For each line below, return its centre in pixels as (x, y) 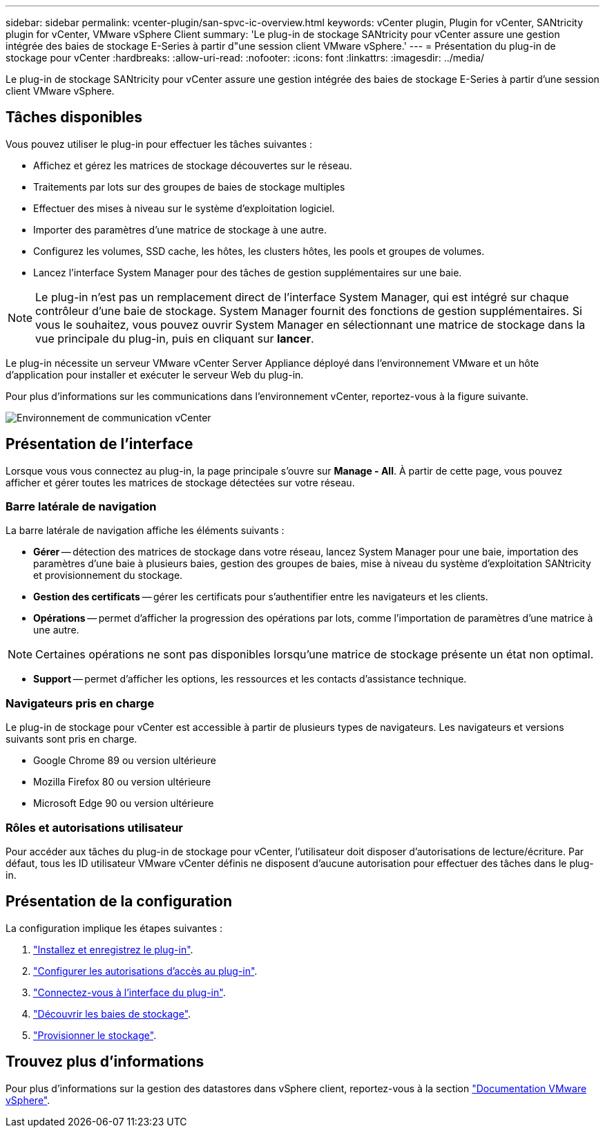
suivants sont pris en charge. (71, 739)
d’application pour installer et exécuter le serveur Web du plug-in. (155, 374)
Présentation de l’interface (99, 444)
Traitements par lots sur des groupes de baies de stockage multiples (189, 187)
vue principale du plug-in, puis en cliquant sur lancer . (175, 338)
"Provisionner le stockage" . (95, 1035)
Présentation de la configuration (119, 902)
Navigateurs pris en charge (80, 703)
